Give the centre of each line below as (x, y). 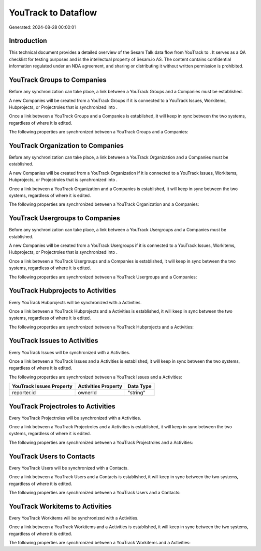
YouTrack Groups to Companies (58, 80)
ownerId (87, 393)
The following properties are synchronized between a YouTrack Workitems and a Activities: (100, 542)
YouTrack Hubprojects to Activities (62, 291)
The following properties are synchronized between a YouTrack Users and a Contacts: (95, 492)
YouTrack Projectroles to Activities (62, 406)
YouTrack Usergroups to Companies (65, 218)
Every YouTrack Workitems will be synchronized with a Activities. (74, 518)
